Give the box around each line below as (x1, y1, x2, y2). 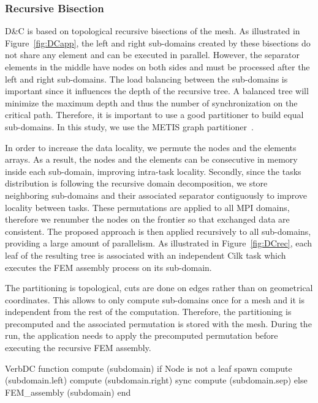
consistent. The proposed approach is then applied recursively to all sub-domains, (5, 224, 311, 237)
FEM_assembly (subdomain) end (5, 385, 131, 398)
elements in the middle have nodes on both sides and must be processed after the (5, 61, 310, 73)
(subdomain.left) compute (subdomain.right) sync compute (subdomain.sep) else (5, 374, 308, 386)
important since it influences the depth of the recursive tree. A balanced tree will (5, 84, 309, 97)
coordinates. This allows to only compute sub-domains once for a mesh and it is (5, 293, 305, 306)
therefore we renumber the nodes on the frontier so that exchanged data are (5, 213, 290, 226)
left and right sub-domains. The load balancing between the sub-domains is (5, 72, 288, 85)
